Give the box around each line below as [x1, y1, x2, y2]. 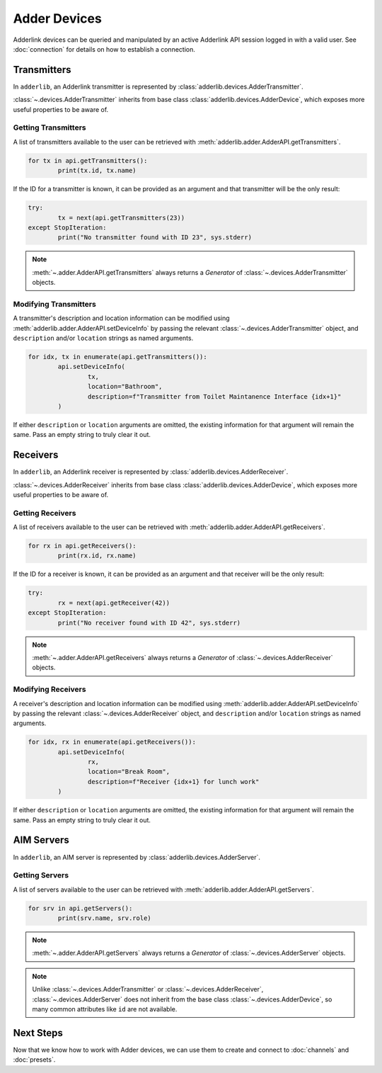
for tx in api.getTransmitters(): [28, 157, 148, 164]
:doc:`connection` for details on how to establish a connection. [13, 45, 196, 53]
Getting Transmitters [13, 123, 86, 132]
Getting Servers [13, 870, 69, 880]
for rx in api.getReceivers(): [28, 542, 137, 550]
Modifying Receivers [13, 684, 86, 694]
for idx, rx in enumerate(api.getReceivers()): [28, 738, 196, 746]
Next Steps [13, 1027, 63, 1039]
